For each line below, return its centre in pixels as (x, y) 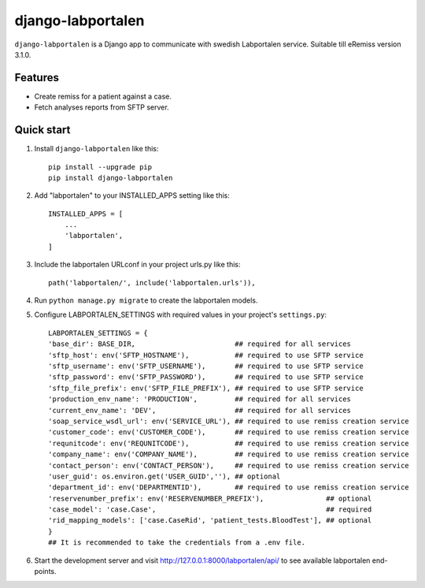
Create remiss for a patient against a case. (103, 96)
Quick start (42, 130)
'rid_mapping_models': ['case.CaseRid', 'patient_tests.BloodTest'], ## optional (210, 521)
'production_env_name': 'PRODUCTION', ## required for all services (200, 399)
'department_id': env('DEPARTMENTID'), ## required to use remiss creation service (229, 488)
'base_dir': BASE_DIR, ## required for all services (200, 344)
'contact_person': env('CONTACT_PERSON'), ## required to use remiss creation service (229, 465)
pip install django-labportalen (111, 178)
